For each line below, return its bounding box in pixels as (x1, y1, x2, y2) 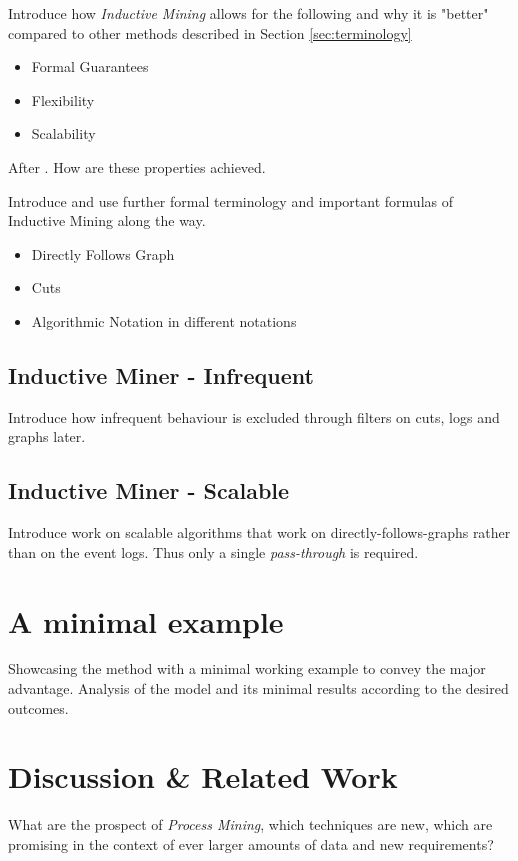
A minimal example (8, 600, 284, 641)
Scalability (31, 123, 96, 144)
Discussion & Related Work (8, 756, 398, 797)
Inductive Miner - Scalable (8, 475, 290, 506)
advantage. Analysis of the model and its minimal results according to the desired (8, 678, 509, 699)
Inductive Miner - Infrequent (8, 359, 314, 390)
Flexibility (31, 89, 95, 110)
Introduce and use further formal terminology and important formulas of (8, 190, 453, 211)
